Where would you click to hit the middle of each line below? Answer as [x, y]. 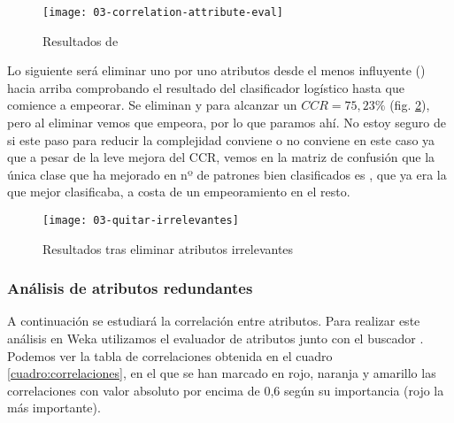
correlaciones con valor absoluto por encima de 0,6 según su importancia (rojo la [226, 390]
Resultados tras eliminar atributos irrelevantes [168, 248]
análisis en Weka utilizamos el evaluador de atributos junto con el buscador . [215, 338]
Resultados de [81, 40]
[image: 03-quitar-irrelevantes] [141, 220]
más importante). [54, 408]
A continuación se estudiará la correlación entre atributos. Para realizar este [214, 321]
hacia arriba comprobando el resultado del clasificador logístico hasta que [206, 87]
